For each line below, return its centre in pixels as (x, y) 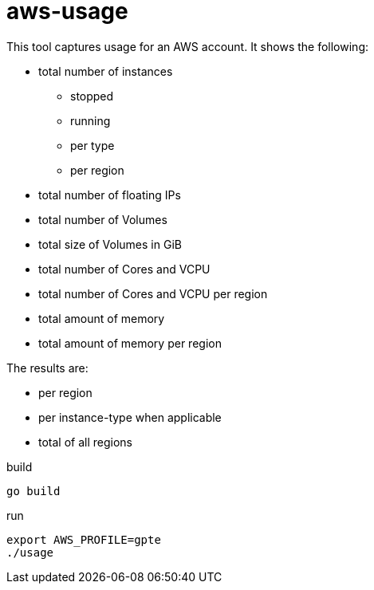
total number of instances (106, 71)
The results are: (47, 368)
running (91, 120)
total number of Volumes (103, 219)
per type (93, 145)
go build (33, 491)
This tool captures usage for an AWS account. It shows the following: (188, 46)
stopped (92, 96)
